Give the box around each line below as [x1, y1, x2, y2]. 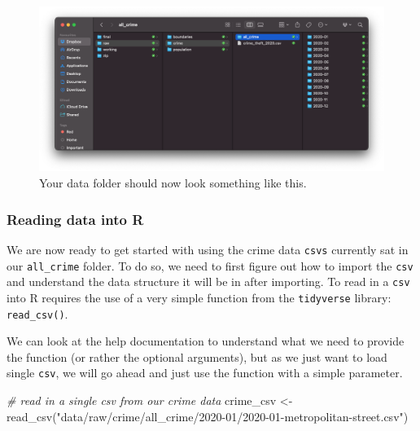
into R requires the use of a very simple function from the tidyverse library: [7, 288, 392, 306]
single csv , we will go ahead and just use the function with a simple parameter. [7, 364, 403, 381]
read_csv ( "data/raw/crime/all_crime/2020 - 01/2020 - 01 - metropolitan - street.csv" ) [7, 407, 409, 424]
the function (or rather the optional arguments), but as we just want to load [7, 348, 387, 365]
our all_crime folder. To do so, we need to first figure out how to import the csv [7, 257, 413, 274]
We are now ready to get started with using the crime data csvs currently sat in [7, 240, 409, 257]
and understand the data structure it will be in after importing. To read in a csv [7, 273, 410, 290]
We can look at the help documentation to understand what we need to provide [7, 332, 405, 350]
